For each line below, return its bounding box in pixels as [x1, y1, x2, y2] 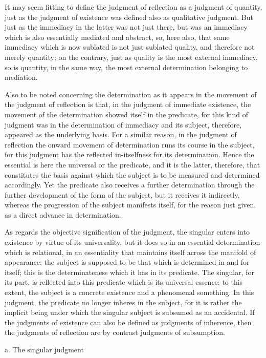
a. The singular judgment [5, 344, 84, 354]
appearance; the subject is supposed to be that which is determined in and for [5, 257, 250, 267]
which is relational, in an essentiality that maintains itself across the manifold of [5, 246, 256, 257]
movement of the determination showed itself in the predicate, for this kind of [5, 109, 248, 119]
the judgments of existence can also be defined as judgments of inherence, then [5, 317, 252, 327]
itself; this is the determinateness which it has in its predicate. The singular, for [5, 266, 255, 277]
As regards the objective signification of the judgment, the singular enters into [5, 226, 250, 237]
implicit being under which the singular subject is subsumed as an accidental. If [5, 307, 255, 318]
